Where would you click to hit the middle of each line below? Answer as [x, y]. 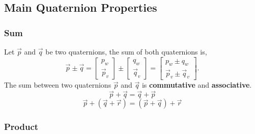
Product [21, 127]
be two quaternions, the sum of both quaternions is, [126, 51]
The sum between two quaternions [58, 85]
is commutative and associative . [197, 85]
